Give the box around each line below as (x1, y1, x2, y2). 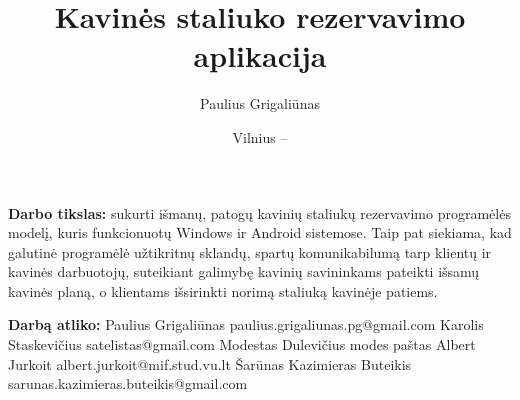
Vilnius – (232, 126, 288, 147)
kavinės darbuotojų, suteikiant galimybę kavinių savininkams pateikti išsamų (8, 261, 480, 282)
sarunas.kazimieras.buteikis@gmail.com (8, 373, 248, 394)
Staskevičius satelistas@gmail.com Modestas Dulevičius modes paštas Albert (8, 334, 476, 355)
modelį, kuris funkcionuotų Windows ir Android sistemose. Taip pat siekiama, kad (8, 222, 512, 243)
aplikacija (193, 35, 327, 76)
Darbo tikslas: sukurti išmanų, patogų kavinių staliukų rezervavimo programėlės (8, 202, 511, 223)
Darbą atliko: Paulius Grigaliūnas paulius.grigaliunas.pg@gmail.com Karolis (8, 314, 484, 335)
